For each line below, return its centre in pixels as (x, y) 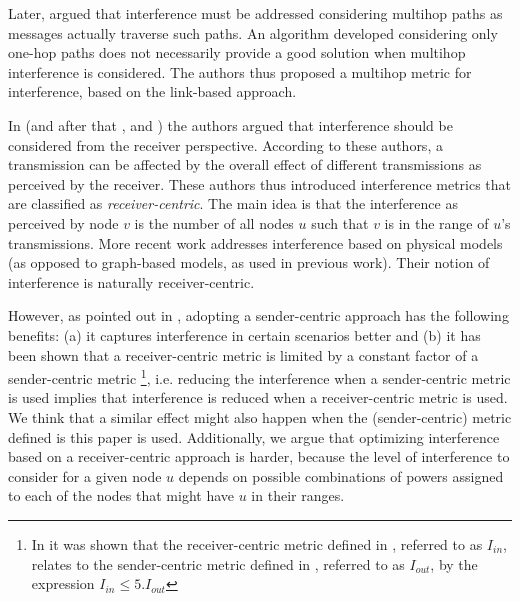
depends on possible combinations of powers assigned (341, 475)
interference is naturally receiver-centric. (131, 281)
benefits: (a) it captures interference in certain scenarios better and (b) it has (244, 334)
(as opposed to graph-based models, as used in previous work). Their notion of (249, 262)
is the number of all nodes (214, 222)
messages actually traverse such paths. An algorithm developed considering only (253, 32)
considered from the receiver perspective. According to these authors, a (225, 144)
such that (340, 222)
